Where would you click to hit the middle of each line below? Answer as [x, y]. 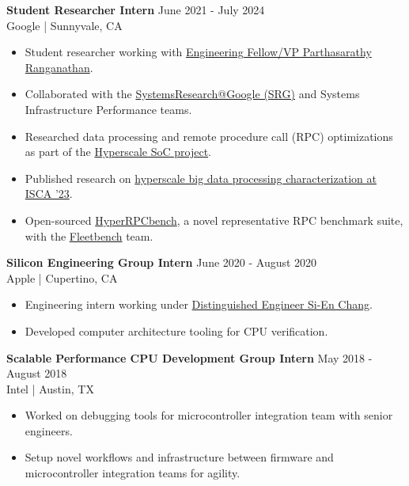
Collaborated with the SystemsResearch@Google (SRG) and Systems [192, 94]
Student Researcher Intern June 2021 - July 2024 [136, 9]
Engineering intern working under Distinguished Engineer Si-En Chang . [199, 304]
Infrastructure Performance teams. [108, 109]
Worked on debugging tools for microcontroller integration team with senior [209, 415]
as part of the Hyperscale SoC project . [118, 152]
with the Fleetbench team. [89, 235]
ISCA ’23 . [49, 194]
